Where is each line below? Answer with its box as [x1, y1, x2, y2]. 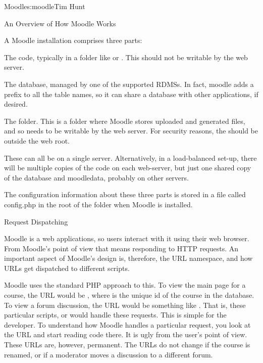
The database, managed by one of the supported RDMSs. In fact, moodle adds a [4, 78, 254, 89]
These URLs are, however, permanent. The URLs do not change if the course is [4, 339, 250, 350]
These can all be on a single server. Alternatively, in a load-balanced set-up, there [4, 152, 257, 163]
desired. [4, 99, 28, 109]
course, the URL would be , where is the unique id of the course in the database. [4, 290, 254, 300]
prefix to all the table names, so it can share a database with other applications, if [4, 88, 258, 99]
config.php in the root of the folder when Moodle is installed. [4, 199, 193, 209]
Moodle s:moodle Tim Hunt [4, 1, 85, 11]
